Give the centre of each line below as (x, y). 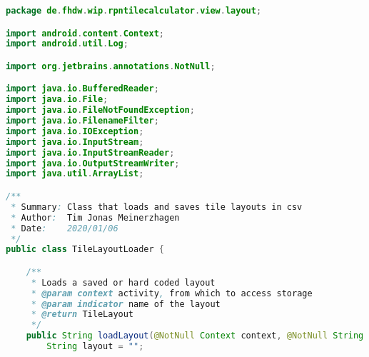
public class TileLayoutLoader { (85, 250)
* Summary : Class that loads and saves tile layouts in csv (157, 207)
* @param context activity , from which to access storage (172, 293)
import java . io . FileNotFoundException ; (100, 110)
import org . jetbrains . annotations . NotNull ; (111, 66)
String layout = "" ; (95, 347)
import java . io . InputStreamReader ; (90, 152)
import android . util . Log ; (67, 44)
